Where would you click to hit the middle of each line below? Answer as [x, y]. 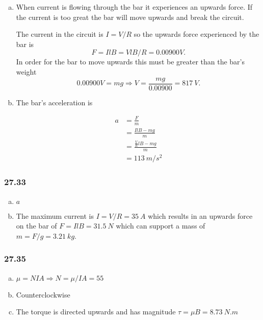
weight [26, 71]
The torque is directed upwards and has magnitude [96, 312]
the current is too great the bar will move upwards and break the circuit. [130, 17]
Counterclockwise [43, 294]
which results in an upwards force [200, 215]
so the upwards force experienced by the [196, 34]
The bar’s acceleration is [54, 102]
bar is [25, 44]
